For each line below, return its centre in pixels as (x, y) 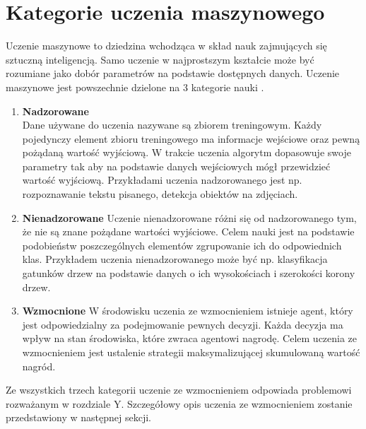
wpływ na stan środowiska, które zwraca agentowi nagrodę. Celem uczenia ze (190, 338)
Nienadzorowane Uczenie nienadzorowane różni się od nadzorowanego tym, (189, 217)
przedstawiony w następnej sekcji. (78, 417)
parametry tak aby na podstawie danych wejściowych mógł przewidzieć (176, 166)
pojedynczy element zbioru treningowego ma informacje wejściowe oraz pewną (191, 138)
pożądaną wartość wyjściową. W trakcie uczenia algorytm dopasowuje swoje (187, 152)
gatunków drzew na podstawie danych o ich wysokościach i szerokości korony (189, 273)
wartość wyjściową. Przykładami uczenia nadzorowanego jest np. (162, 180)
